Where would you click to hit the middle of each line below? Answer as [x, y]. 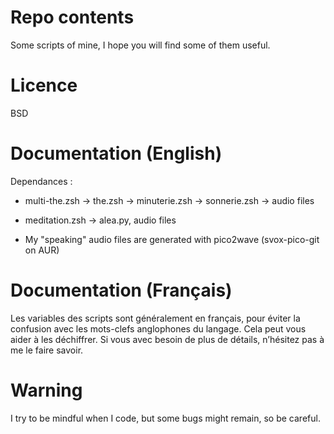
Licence [44, 85]
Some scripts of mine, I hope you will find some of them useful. [140, 45]
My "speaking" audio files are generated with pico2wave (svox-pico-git [172, 239]
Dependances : [41, 181]
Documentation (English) [116, 153]
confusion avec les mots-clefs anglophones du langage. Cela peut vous [158, 328]
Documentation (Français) [121, 290]
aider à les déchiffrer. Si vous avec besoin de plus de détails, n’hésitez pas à [167, 339]
